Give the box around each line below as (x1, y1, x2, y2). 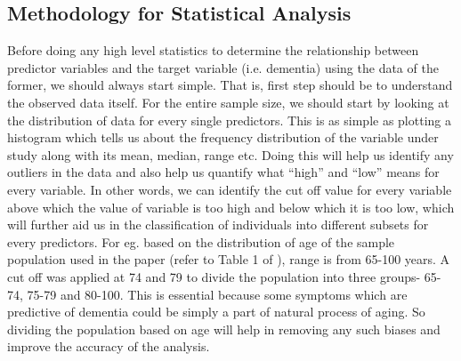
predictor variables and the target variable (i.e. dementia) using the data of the (7, 58, 439, 76)
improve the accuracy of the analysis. (7, 337, 210, 356)
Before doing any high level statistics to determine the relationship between (7, 41, 419, 60)
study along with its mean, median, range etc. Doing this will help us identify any (7, 145, 454, 164)
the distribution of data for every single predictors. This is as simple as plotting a (7, 110, 451, 129)
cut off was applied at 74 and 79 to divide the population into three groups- (7, 267, 421, 285)
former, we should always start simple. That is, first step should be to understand (7, 76, 453, 94)
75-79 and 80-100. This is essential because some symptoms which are (27, 285, 408, 303)
